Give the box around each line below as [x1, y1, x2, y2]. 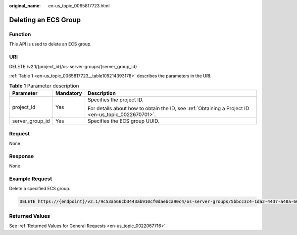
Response [9, 153, 34, 159]
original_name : [9, 3, 41, 8]
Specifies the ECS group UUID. [87, 117, 159, 124]
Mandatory [55, 90, 82, 97]
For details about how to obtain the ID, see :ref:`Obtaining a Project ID [87, 105, 249, 112]
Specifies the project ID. [87, 96, 144, 103]
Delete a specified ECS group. [9, 186, 71, 192]
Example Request [9, 175, 52, 182]
